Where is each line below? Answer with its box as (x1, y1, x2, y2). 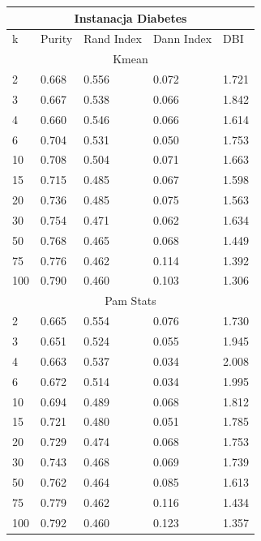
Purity (41, 30, 73, 47)
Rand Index (83, 30, 142, 47)
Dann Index (152, 30, 212, 47)
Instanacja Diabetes (74, 9, 187, 26)
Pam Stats (105, 292, 156, 309)
